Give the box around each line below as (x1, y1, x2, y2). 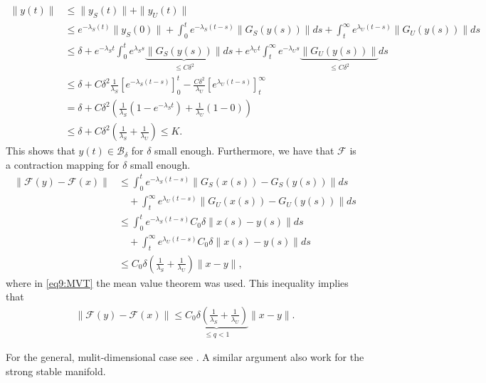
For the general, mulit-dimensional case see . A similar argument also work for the (6, 350, 364, 364)
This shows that (6, 143, 75, 158)
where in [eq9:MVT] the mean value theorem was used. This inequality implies (6, 275, 349, 290)
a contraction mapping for (6, 157, 120, 172)
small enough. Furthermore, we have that (154, 143, 334, 158)
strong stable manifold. (6, 363, 106, 378)
